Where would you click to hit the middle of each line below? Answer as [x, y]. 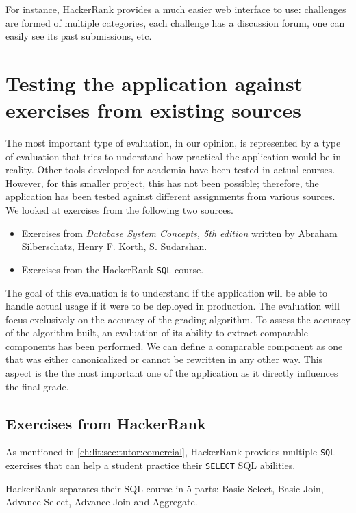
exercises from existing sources [153, 110]
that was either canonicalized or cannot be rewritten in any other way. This [164, 359]
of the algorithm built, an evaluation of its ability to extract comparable [157, 333]
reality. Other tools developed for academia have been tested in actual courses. [170, 170]
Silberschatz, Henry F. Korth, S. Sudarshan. [114, 246]
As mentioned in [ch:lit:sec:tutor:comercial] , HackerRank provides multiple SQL [170, 452]
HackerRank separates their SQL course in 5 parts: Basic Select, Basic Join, [165, 488]
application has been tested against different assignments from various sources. [170, 196]
